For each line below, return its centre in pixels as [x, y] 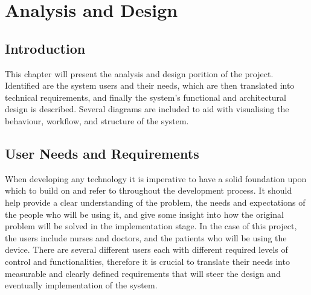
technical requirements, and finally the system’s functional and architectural [146, 97]
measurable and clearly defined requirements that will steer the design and [143, 273]
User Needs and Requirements [102, 153]
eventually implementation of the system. [81, 285]
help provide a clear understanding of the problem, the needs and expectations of [155, 202]
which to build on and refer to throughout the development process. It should [149, 190]
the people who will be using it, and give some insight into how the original [144, 214]
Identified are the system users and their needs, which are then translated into [150, 85]
